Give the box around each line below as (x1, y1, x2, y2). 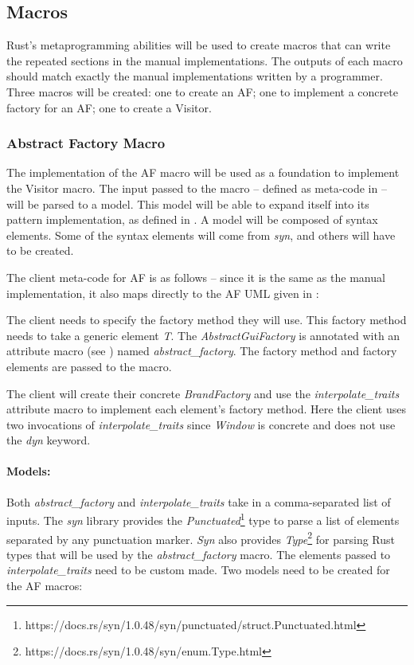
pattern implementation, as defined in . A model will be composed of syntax (6, 211, 378, 228)
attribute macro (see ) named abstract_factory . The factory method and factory (6, 342, 397, 359)
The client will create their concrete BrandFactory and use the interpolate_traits (6, 385, 400, 401)
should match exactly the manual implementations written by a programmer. (6, 68, 383, 84)
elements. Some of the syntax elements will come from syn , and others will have (6, 226, 396, 243)
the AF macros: (6, 577, 83, 593)
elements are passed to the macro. (6, 358, 172, 374)
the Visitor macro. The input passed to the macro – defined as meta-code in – (6, 179, 387, 196)
